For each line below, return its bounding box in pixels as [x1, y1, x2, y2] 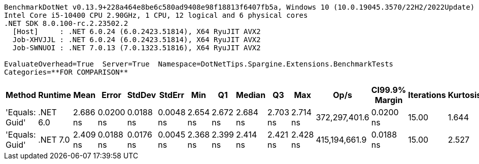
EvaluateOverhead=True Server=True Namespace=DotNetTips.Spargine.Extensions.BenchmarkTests [4, 60, 394, 68]
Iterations [408, 90, 446, 100]
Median [235, 90, 266, 100]
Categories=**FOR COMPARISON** [4, 68, 128, 76]
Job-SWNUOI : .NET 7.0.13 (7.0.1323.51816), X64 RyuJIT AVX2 [12, 44, 261, 52]
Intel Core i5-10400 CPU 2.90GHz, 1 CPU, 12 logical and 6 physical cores [4, 11, 308, 19]
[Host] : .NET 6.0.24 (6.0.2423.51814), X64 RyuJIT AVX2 [12, 27, 261, 36]
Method [6, 90, 37, 100]
